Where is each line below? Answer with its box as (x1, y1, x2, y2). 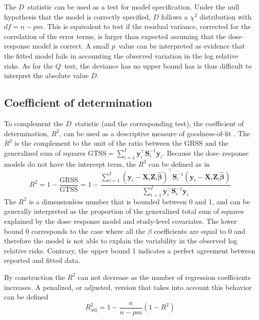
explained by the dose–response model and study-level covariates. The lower (4, 215, 237, 226)
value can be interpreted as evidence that (118, 41, 245, 51)
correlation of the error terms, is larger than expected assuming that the (4, 31, 226, 41)
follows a (161, 11, 188, 22)
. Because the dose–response (162, 147, 248, 158)
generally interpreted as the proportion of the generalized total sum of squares (4, 206, 244, 216)
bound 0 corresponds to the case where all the (4, 225, 145, 236)
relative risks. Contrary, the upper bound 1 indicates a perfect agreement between (4, 245, 255, 255)
